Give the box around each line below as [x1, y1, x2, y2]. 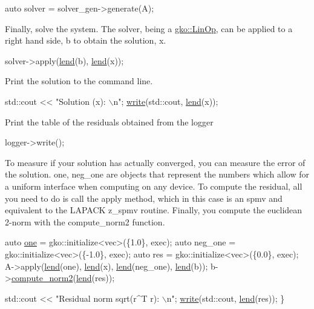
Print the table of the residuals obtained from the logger [5, 115, 214, 128]
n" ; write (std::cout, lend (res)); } [166, 291, 285, 304]
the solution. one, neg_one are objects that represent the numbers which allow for [5, 168, 309, 181]
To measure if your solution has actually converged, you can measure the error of [5, 156, 306, 168]
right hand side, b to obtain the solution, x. [5, 34, 166, 47]
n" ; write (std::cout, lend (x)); [113, 95, 218, 107]
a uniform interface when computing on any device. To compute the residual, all [5, 179, 303, 192]
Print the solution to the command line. [5, 75, 153, 87]
